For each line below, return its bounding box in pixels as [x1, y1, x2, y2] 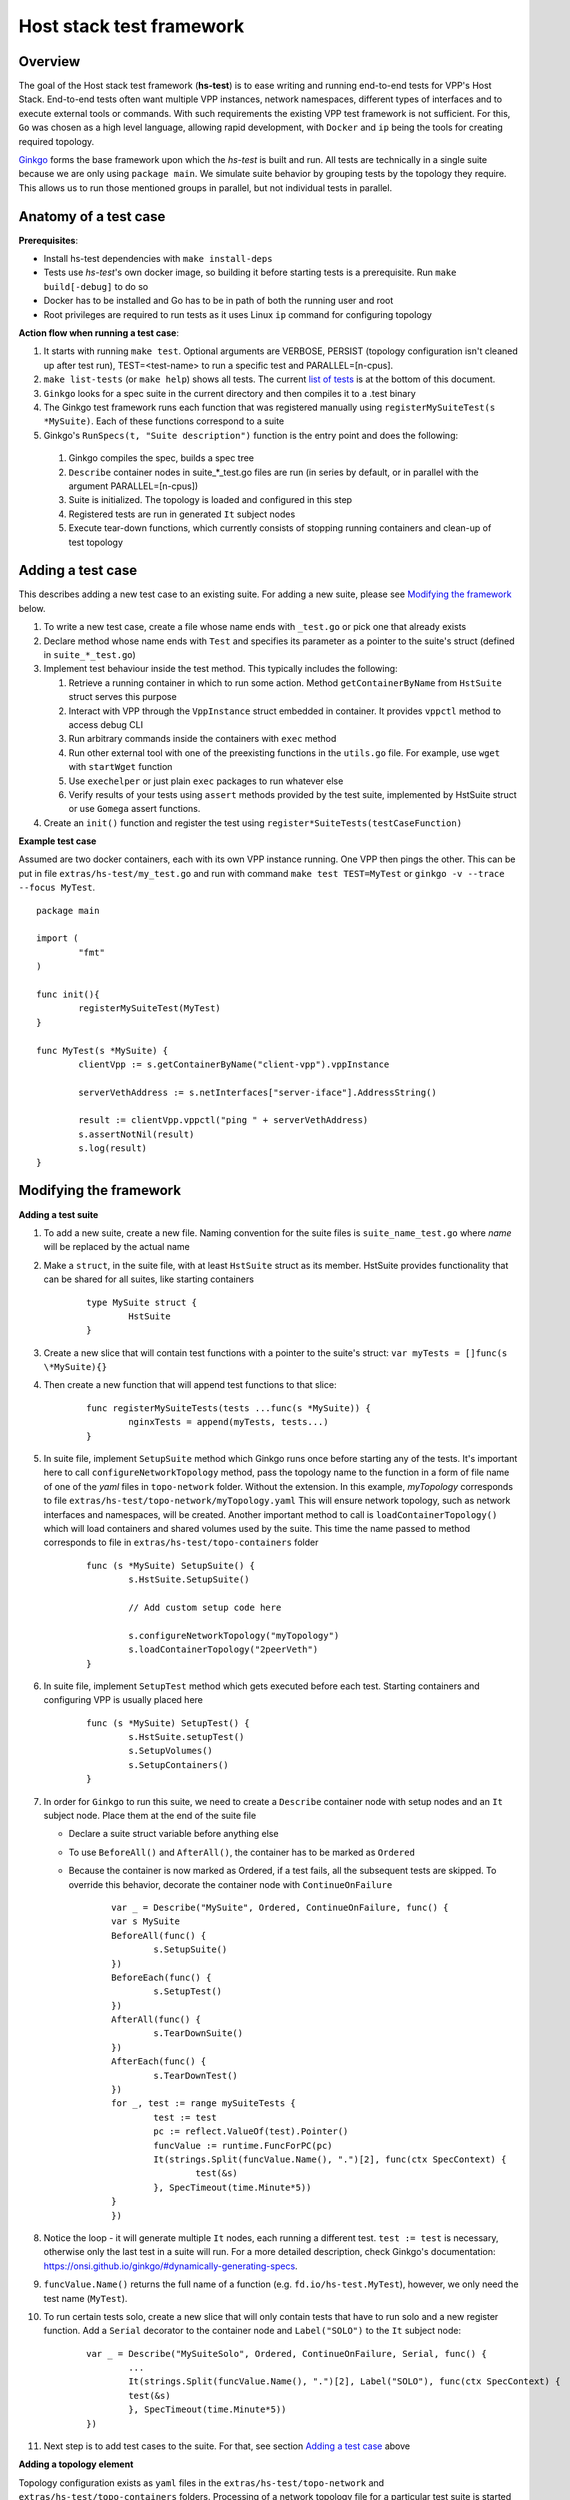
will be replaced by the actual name [43, 1241, 190, 1253]
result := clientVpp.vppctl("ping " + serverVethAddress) [78, 1115, 369, 1126]
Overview [18, 53, 81, 70]
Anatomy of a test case [18, 208, 166, 225]
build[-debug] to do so [43, 280, 149, 292]
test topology [68, 536, 124, 548]
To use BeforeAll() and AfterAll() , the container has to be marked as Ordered [68, 1846, 415, 1858]
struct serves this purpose [68, 691, 177, 703]
